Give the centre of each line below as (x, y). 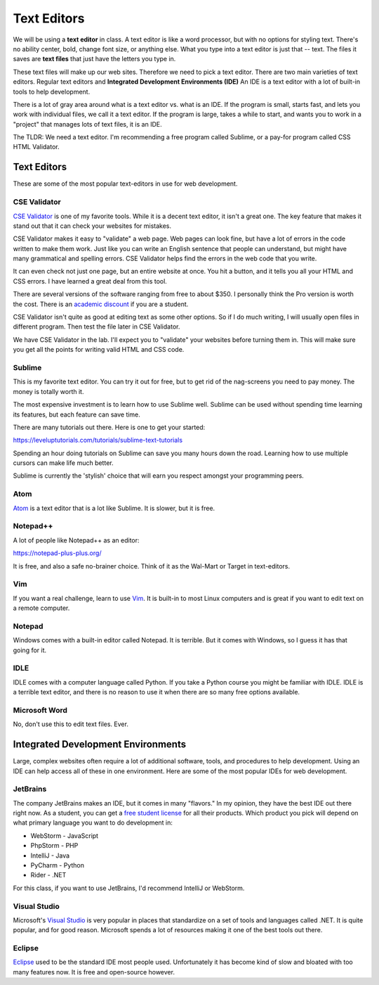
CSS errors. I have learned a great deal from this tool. (90, 281)
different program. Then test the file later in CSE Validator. (97, 326)
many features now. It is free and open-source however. (94, 972)
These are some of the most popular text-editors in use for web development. (125, 184)
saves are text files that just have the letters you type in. (94, 59)
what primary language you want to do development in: (93, 822)
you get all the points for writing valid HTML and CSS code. (99, 350)
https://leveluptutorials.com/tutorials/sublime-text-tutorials (98, 440)
